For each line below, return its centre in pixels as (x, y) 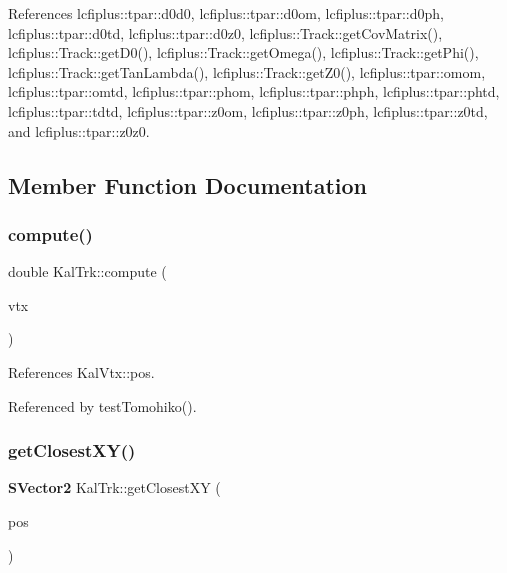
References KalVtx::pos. (81, 371)
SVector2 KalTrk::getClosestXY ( (114, 487)
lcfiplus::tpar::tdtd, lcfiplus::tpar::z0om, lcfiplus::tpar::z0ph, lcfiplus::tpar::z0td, (248, 110)
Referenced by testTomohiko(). (102, 405)
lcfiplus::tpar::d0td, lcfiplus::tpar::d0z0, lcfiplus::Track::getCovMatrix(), (225, 32)
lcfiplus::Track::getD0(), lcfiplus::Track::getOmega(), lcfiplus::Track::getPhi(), (243, 52)
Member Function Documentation (188, 184)
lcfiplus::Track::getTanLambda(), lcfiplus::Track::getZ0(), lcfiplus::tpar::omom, (247, 71)
